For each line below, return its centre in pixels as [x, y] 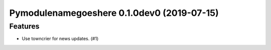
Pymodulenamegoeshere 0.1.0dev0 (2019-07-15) [114, 13]
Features [24, 26]
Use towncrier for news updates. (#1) [60, 39]
